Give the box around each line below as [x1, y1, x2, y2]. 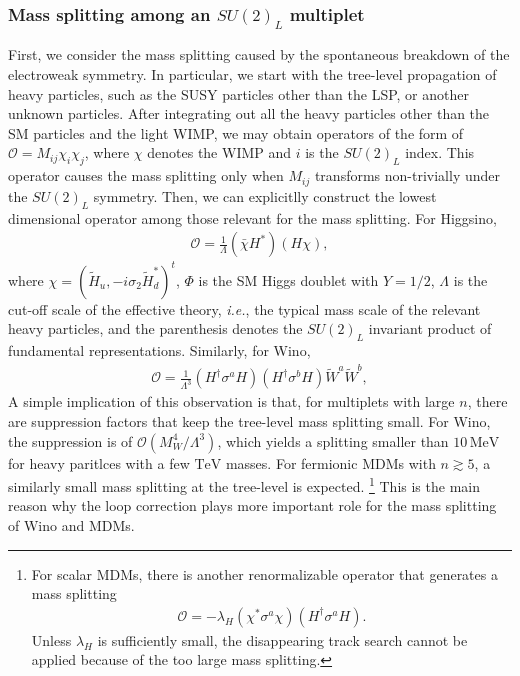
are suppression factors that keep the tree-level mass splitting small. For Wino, [8, 410, 491, 431]
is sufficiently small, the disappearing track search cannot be [97, 629, 468, 650]
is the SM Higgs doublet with [198, 269, 379, 290]
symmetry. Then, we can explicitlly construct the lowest [93, 185, 437, 206]
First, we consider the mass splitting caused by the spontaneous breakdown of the [8, 44, 510, 65]
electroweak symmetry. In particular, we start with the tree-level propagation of [8, 64, 497, 85]
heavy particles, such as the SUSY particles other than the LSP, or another [8, 83, 469, 104]
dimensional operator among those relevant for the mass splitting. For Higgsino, [8, 207, 497, 228]
